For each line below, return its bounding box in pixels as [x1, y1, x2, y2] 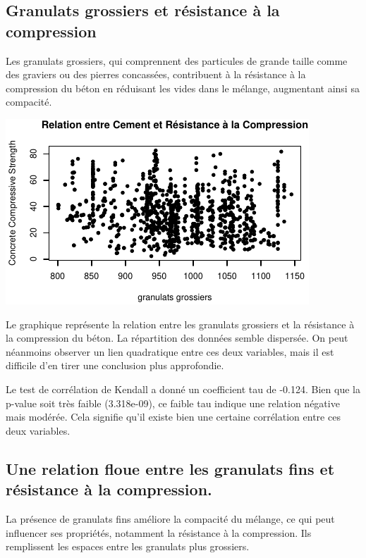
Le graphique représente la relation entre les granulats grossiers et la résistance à [6, 316, 355, 331]
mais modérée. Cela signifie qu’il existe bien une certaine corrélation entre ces [6, 409, 341, 424]
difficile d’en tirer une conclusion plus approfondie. [6, 358, 224, 373]
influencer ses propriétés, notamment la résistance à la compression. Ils [6, 525, 312, 540]
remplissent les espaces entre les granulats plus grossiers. [6, 539, 250, 554]
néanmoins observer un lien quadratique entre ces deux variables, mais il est [6, 344, 334, 359]
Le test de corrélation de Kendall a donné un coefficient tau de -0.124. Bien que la [6, 381, 360, 396]
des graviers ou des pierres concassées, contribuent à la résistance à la [6, 67, 306, 82]
